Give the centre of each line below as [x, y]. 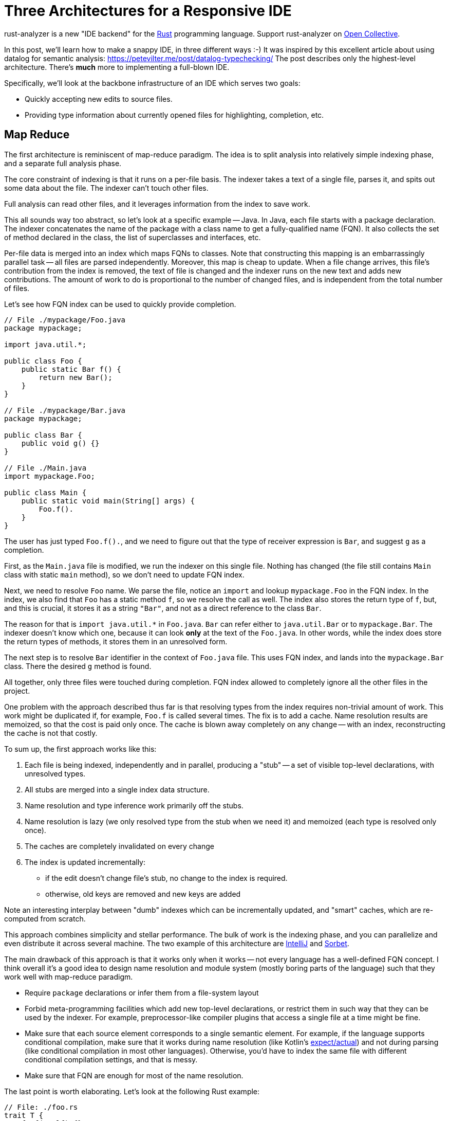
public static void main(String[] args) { [108, 501]
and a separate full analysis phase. [63, 163]
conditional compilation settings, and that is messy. [111, 1059]
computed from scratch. [45, 918]
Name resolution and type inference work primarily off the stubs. [134, 805]
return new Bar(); [76, 377]
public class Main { [45, 492]
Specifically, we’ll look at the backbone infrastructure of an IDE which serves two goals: [152, 83]
